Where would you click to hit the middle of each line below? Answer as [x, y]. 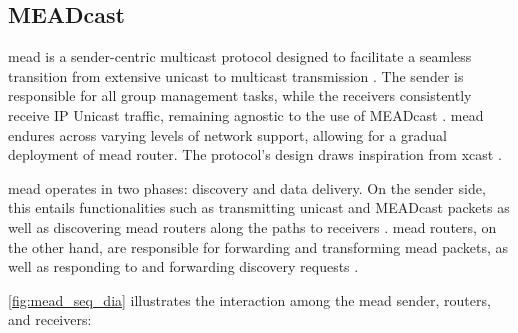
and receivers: [50, 319]
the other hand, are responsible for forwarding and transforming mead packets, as [258, 246]
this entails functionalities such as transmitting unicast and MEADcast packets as [259, 207]
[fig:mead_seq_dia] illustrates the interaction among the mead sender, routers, [249, 299]
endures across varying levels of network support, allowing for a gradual [227, 134]
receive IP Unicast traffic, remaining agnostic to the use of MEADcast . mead [246, 114]
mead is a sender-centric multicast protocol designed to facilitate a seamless [240, 56]
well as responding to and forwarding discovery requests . [183, 266]
